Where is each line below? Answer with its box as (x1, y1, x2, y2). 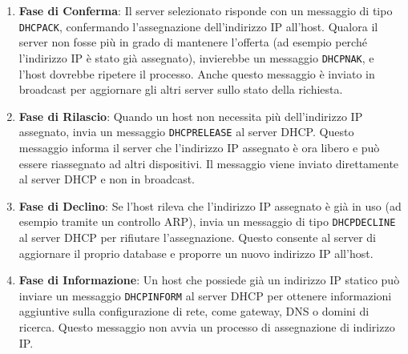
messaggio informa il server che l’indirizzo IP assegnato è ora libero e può (18, 139, 380, 155)
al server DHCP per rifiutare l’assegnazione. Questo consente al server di (18, 228, 376, 245)
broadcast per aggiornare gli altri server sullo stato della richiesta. (18, 81, 343, 98)
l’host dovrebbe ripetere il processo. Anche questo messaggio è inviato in (18, 65, 375, 82)
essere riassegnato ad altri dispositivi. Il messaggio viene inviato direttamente (18, 155, 399, 171)
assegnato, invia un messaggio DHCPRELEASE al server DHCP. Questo (18, 123, 354, 140)
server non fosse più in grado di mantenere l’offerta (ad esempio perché (18, 34, 367, 50)
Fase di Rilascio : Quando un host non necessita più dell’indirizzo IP (18, 107, 363, 124)
